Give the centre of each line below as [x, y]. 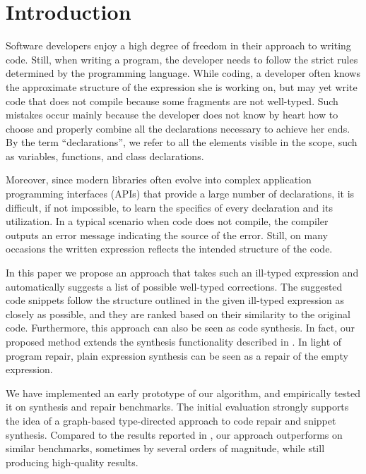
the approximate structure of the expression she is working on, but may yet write [182, 86]
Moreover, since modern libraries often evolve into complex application [159, 180]
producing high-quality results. [72, 462]
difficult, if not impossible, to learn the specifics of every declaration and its [169, 207]
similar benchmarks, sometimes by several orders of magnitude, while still [165, 448]
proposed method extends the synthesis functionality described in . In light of [174, 341]
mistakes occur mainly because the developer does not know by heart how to [172, 115]
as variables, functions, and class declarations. [105, 156]
